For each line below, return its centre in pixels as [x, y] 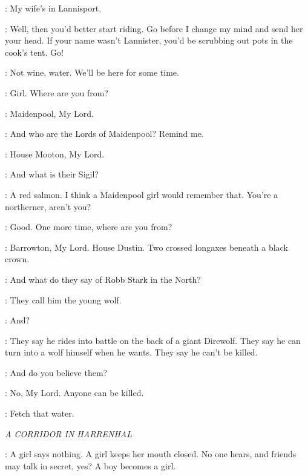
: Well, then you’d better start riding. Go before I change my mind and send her [154, 28]
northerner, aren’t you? [48, 206]
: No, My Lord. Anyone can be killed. [74, 393]
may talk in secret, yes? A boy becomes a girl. [90, 465]
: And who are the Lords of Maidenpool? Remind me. [104, 134]
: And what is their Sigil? [52, 174]
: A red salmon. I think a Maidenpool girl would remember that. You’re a [142, 194]
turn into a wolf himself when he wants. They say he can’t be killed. [131, 352]
